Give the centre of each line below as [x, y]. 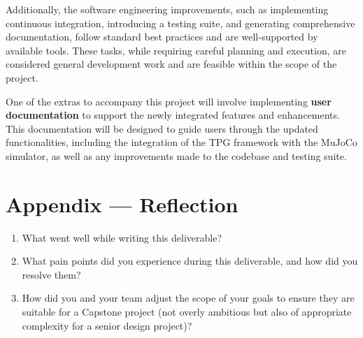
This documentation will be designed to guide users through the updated [162, 128]
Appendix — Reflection [122, 204]
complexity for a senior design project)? [107, 325]
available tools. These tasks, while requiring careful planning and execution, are [176, 50]
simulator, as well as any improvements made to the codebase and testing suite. [176, 155]
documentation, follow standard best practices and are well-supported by [162, 37]
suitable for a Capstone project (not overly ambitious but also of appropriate [187, 312]
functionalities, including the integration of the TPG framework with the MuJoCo [181, 142]
